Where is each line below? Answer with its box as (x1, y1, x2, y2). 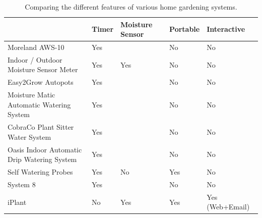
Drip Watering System (8, 154, 77, 165)
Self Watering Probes (8, 167, 73, 177)
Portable (169, 24, 200, 34)
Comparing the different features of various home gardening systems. (25, 2, 237, 12)
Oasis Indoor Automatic (8, 144, 82, 154)
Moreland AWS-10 (8, 42, 64, 52)
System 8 (8, 179, 36, 189)
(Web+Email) (207, 201, 250, 212)
